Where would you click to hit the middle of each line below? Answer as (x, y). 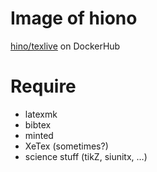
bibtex (38, 124)
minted (39, 135)
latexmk (41, 114)
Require (43, 86)
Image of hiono (74, 18)
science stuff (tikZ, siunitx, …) (86, 156)
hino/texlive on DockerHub (65, 46)
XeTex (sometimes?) (66, 146)
